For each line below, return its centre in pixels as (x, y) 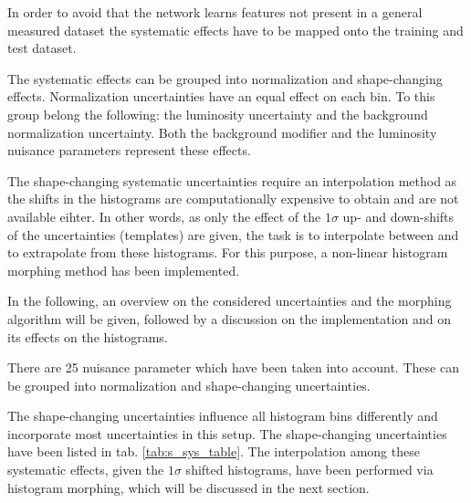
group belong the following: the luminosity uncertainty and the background (218, 114)
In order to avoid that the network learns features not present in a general (215, 12)
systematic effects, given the (86, 470)
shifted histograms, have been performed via (309, 470)
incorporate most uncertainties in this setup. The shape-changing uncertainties (227, 433)
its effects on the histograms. (88, 336)
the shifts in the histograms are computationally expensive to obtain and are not (233, 199)
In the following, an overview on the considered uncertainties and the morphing (230, 301)
